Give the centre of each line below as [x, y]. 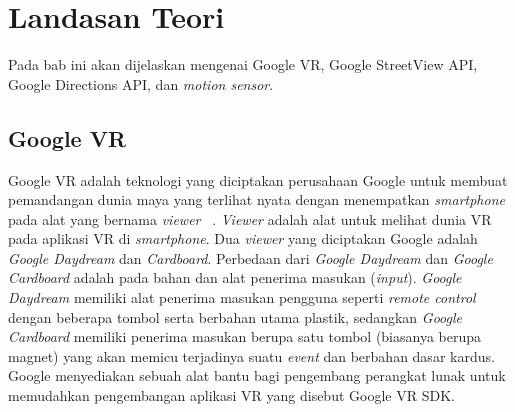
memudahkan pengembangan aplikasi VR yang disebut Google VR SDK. [231, 395]
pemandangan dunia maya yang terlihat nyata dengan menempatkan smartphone [256, 199]
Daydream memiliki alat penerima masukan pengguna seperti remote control [242, 297]
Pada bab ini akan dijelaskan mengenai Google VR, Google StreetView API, [243, 64]
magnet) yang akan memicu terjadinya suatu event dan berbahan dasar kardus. [251, 355]
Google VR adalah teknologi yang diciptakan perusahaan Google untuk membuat [258, 179]
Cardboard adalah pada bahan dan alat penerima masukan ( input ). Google [235, 277]
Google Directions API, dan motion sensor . [141, 83]
